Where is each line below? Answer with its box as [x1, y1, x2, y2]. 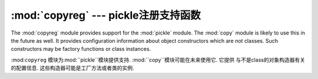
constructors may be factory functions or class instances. [11, 46, 151, 53]
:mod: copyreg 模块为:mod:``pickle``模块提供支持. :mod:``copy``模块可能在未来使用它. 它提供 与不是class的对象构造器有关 [11, 56, 306, 63]
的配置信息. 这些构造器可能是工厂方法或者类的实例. [11, 64, 135, 71]
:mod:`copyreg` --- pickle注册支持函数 [11, 9, 201, 22]
